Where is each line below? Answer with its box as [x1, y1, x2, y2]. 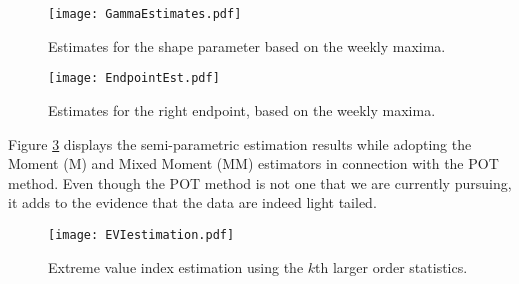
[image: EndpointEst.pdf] [48, 71, 220, 86]
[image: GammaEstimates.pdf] [48, 7, 242, 21]
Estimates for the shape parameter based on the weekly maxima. [48, 35, 446, 56]
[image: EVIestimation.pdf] [48, 227, 235, 242]
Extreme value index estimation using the [48, 256, 304, 277]
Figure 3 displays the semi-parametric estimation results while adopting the [8, 133, 472, 154]
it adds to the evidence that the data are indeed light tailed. [8, 192, 377, 213]
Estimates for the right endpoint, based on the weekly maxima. [48, 99, 436, 120]
